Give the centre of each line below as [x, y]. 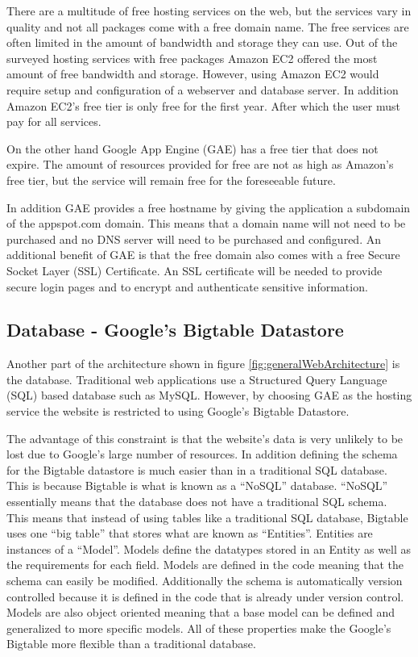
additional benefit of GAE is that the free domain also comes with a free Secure [203, 255]
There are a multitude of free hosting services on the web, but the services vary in [209, 10]
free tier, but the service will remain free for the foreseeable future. [171, 180]
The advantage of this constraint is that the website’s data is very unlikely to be [205, 438]
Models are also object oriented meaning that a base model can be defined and [201, 612]
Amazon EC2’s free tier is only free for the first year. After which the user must [203, 105]
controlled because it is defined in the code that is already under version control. [205, 596]
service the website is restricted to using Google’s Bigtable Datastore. [178, 411]
